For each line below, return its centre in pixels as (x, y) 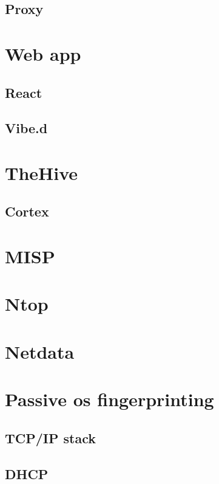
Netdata (40, 351)
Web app (43, 53)
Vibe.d (26, 128)
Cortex (27, 211)
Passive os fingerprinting (109, 399)
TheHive (42, 172)
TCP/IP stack (51, 437)
